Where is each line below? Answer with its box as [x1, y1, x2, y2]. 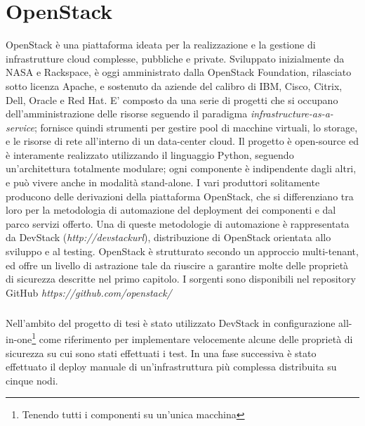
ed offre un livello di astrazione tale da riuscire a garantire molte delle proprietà [6, 257, 349, 272]
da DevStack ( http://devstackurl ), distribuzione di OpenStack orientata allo [6, 230, 331, 245]
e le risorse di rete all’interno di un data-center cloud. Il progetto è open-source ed [6, 134, 359, 148]
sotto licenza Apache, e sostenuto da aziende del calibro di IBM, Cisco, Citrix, [6, 78, 343, 93]
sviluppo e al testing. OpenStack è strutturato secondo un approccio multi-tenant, [6, 244, 359, 259]
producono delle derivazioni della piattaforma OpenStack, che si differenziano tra [6, 188, 354, 203]
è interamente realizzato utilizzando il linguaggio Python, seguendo [6, 147, 294, 162]
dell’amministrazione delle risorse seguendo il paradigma [6, 106, 248, 121]
